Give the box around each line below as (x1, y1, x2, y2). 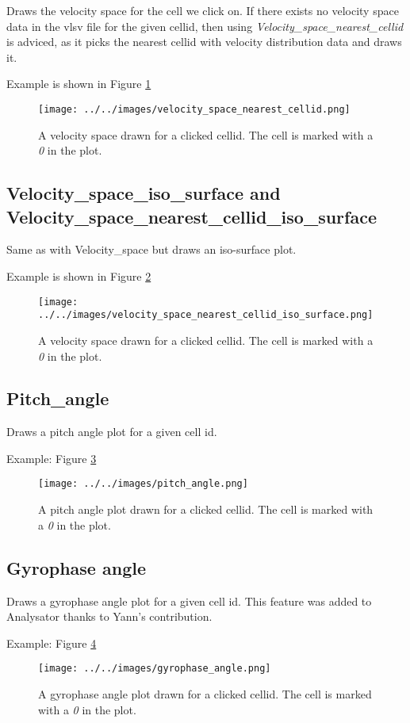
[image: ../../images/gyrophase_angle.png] (38, 663, 271, 675)
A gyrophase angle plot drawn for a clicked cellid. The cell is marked (38, 685, 372, 702)
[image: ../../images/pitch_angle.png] (38, 478, 248, 490)
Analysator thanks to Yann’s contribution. (6, 608, 213, 625)
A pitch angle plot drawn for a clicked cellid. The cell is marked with (38, 501, 374, 518)
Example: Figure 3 (6, 449, 97, 466)
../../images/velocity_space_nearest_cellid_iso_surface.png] (38, 309, 374, 321)
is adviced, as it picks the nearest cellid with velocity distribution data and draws (6, 33, 402, 50)
